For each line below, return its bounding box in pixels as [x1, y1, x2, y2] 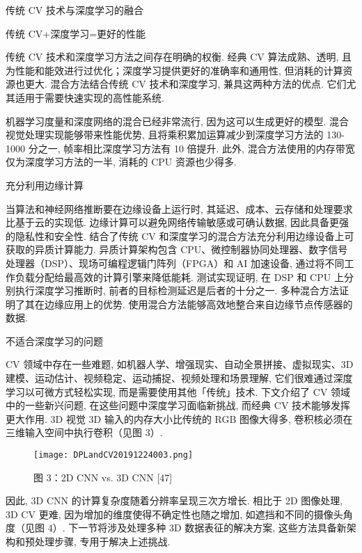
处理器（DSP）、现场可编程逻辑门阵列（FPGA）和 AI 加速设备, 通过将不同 [6, 255, 345, 270]
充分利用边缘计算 [6, 177, 84, 192]
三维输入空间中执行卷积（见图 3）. [6, 425, 163, 440]
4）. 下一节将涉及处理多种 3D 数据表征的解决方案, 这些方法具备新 [47, 520, 347, 535]
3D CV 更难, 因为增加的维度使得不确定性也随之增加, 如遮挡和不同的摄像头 [6, 506, 343, 521]
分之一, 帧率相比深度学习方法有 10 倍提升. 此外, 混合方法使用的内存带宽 [28, 141, 355, 155]
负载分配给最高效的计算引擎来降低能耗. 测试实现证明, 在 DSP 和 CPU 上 [15, 269, 344, 284]
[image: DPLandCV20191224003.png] [33, 450, 194, 460]
